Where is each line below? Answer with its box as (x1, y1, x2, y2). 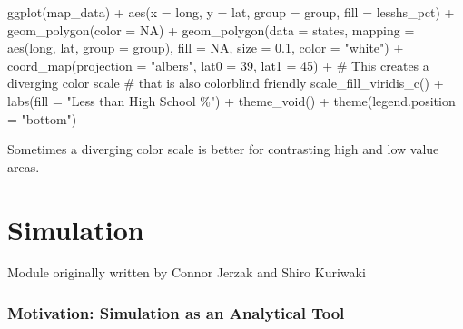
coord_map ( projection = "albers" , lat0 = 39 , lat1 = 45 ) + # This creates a (7, 55, 429, 74)
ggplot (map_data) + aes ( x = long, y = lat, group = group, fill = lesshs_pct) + (7, 3, 455, 21)
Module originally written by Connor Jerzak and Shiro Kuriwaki (7, 263, 366, 282)
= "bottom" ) (7, 109, 77, 128)
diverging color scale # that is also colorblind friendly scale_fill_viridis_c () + (7, 73, 444, 92)
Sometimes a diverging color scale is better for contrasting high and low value (7, 140, 439, 159)
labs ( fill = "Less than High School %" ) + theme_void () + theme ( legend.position (7, 91, 456, 110)
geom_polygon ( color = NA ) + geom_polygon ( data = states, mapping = (7, 20, 415, 39)
